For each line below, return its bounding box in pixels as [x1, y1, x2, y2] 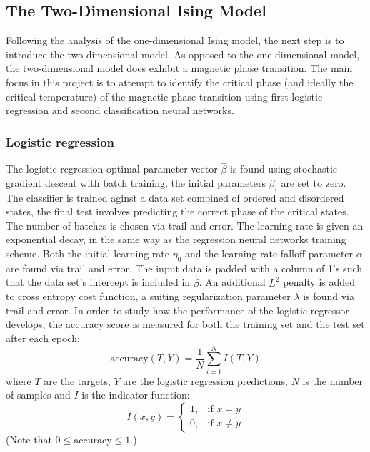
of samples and [6, 387, 71, 402]
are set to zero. [281, 175, 346, 190]
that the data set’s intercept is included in [6, 274, 191, 289]
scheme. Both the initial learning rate [6, 245, 170, 260]
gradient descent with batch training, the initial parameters [6, 175, 266, 190]
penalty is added [283, 274, 356, 289]
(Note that [6, 431, 52, 446]
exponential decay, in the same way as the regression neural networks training [6, 232, 346, 247]
